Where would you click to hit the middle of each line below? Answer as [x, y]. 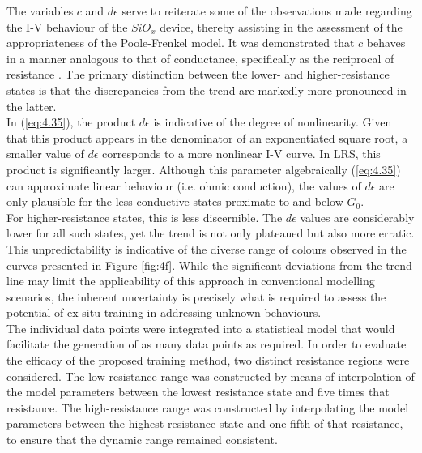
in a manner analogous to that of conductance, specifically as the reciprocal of [200, 58]
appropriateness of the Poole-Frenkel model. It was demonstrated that [181, 43]
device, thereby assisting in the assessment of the [281, 26]
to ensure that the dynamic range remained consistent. [142, 440]
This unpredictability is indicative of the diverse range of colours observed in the [207, 248]
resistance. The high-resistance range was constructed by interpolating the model [208, 407]
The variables [40, 11]
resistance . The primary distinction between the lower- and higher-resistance [198, 74]
